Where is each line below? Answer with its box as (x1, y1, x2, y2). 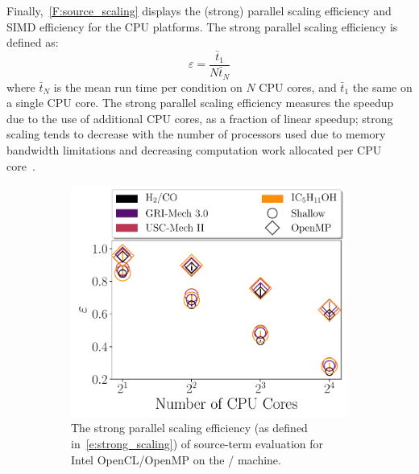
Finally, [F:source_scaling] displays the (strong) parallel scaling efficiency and (6, 2, 392, 19)
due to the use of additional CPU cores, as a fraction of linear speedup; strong (6, 109, 393, 126)
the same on (352, 78, 413, 95)
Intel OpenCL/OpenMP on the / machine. (71, 451, 281, 468)
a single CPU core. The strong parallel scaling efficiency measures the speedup (6, 94, 394, 111)
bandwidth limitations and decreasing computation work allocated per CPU (6, 141, 382, 158)
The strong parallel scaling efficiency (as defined (71, 419, 308, 436)
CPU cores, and (259, 78, 337, 95)
